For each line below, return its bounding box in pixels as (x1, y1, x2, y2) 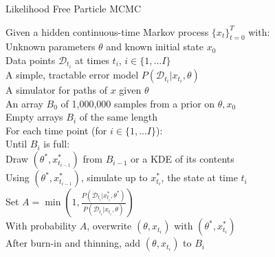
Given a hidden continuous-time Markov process (5, 24, 209, 39)
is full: (43, 136, 70, 151)
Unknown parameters (5, 39, 96, 54)
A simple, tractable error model (5, 68, 139, 82)
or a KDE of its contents (131, 152, 234, 166)
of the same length (79, 110, 157, 124)
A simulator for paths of (5, 83, 108, 97)
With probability (5, 218, 77, 233)
